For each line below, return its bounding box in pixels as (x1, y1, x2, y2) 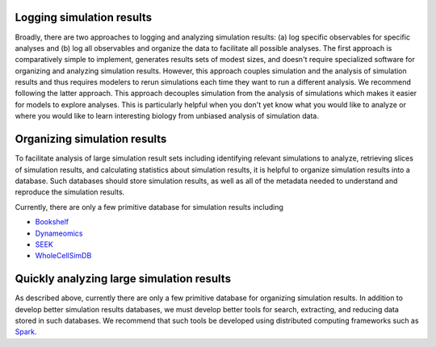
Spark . (15, 327, 37, 337)
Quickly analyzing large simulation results (15, 272, 232, 286)
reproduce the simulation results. (15, 187, 125, 197)
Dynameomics (35, 228, 83, 238)
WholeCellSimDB (35, 251, 92, 261)
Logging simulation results (15, 10, 153, 24)
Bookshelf (35, 217, 69, 227)
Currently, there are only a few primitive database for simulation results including (15, 202, 284, 211)
